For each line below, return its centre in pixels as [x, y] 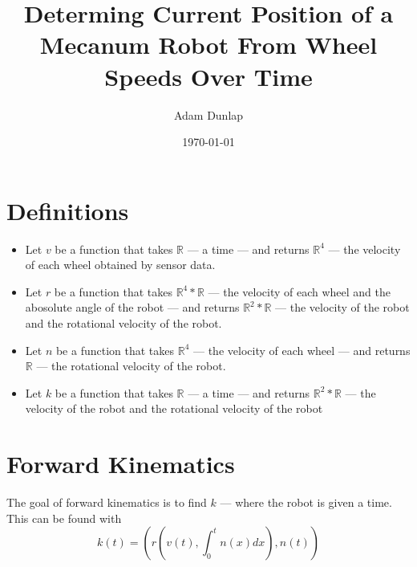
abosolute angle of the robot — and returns [132, 307]
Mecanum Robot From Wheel [208, 45]
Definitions [68, 210]
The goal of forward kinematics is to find [107, 502]
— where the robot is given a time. [306, 502]
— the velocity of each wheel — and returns [302, 350]
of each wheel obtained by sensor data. [120, 265]
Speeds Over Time [208, 76]
